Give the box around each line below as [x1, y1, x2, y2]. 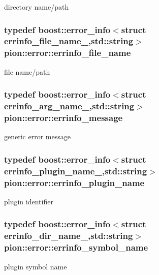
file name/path [4, 66, 50, 77]
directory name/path [4, 2, 69, 12]
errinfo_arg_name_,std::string [4, 100, 135, 112]
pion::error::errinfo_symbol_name [4, 241, 148, 254]
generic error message [4, 131, 71, 142]
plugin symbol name [4, 261, 67, 271]
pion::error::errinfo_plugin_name [4, 176, 145, 189]
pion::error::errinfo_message [4, 111, 123, 124]
